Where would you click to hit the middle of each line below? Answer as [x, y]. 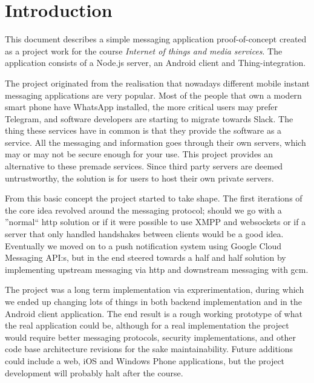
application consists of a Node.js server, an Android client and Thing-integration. [155, 63]
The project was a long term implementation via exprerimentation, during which [155, 290]
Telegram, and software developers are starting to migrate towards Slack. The [149, 118]
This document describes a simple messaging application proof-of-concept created [156, 39]
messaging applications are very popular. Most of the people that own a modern [153, 95]
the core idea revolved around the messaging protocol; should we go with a [143, 210]
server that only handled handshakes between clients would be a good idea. [144, 234]
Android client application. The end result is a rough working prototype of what [154, 313]
